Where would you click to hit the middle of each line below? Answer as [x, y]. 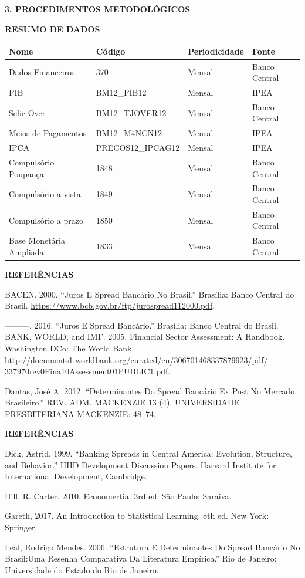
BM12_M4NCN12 [129, 133]
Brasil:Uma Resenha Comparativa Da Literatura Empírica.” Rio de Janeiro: [141, 558]
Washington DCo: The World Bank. [70, 348]
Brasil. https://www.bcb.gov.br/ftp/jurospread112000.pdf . [110, 305]
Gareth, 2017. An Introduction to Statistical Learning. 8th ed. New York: [137, 516]
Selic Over [27, 112]
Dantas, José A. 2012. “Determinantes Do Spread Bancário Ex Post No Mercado [150, 391]
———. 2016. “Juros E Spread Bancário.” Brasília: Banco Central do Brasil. [142, 325]
